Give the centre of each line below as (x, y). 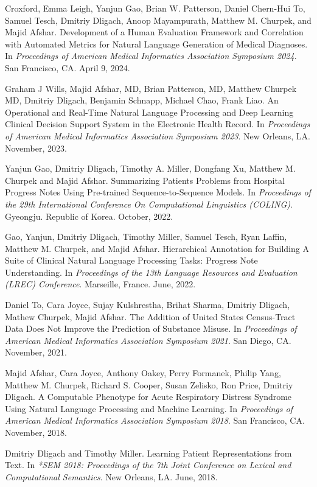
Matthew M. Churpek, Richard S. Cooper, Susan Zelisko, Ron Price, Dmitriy (149, 384)
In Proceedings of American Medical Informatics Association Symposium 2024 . (151, 56)
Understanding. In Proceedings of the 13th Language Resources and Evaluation (151, 272)
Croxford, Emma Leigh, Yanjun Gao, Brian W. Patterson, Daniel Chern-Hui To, (155, 8)
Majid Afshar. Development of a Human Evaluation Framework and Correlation (154, 32)
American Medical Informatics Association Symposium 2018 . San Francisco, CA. (155, 420)
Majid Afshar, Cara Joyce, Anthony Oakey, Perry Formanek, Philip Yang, (143, 373)
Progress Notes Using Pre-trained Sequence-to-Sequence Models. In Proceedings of (158, 192)
